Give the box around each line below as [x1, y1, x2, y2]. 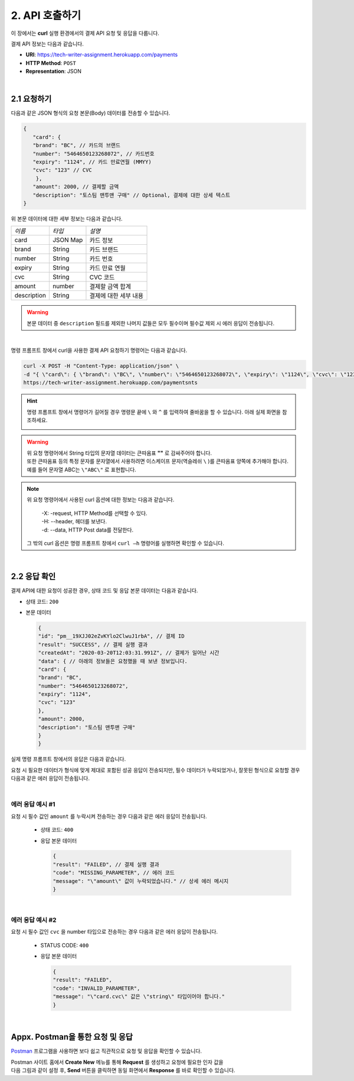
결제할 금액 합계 [89, 283, 131, 291]
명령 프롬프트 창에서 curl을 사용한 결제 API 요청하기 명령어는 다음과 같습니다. [11, 347, 188, 354]
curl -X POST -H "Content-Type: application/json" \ [23, 363, 179, 370]
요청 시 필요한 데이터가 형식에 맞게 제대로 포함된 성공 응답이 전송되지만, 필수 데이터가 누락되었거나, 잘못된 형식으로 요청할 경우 [11, 766, 300, 773]
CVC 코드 [89, 273, 115, 281]
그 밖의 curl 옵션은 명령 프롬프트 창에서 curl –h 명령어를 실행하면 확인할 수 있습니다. [27, 539, 224, 546]
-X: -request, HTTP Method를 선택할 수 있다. [41, 509, 147, 517]
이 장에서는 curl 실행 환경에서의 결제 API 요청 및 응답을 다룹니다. [11, 30, 159, 37]
